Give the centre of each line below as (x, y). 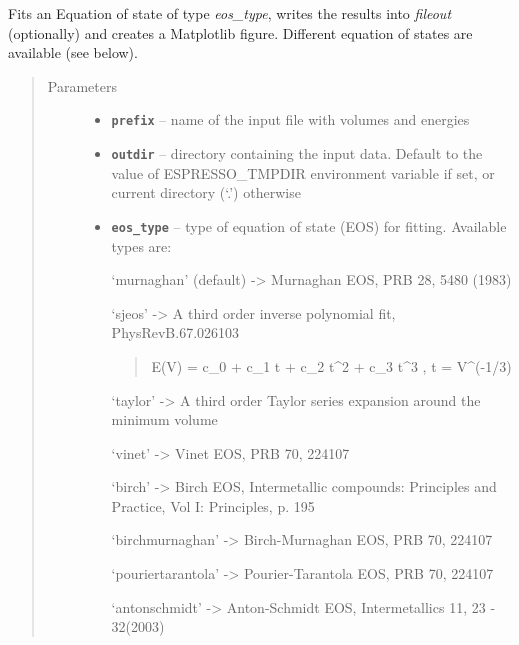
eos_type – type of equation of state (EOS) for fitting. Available (309, 225)
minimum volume (164, 419)
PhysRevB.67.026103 (175, 332)
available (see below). (73, 52)
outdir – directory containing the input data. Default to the (297, 153)
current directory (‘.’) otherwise (206, 192)
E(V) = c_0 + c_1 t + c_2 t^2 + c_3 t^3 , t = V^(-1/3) (331, 365)
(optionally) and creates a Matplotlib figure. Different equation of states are (240, 32)
